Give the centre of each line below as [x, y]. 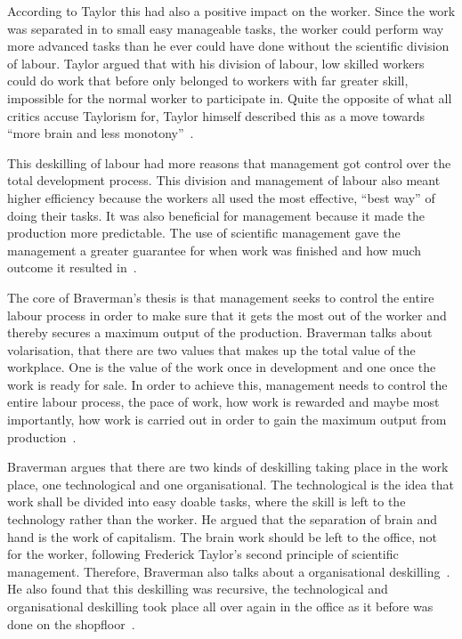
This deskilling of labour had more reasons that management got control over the [229, 162]
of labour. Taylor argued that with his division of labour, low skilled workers [216, 63]
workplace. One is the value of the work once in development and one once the [222, 367]
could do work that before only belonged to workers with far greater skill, [208, 81]
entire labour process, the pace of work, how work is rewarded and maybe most [223, 402]
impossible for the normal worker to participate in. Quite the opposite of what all [230, 97]
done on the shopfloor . [71, 623]
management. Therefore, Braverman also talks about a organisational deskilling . [229, 571]
